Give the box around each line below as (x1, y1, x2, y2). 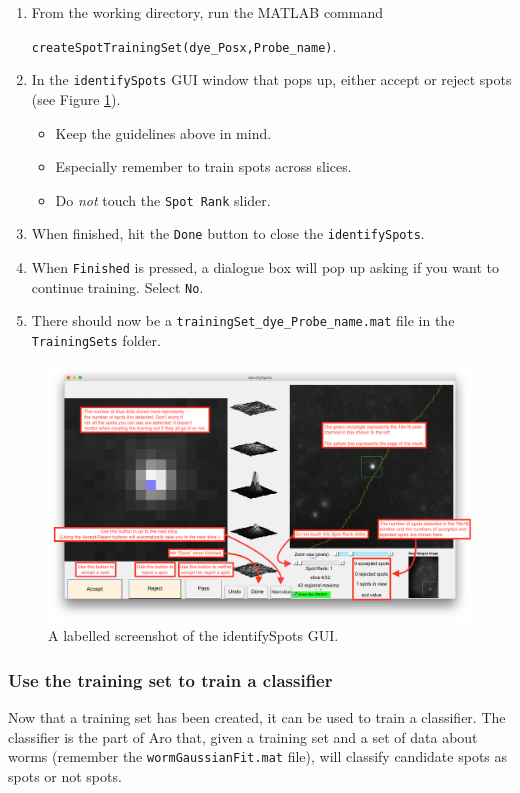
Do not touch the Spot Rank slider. (55, 189, 271, 210)
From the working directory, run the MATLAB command (31, 2, 383, 22)
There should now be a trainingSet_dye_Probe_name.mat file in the (31, 310, 455, 331)
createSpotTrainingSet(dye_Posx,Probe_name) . (31, 35, 337, 56)
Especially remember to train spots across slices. (55, 156, 352, 177)
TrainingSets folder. (31, 329, 161, 350)
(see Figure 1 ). (31, 88, 121, 109)
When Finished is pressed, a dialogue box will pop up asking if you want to (31, 257, 499, 277)
